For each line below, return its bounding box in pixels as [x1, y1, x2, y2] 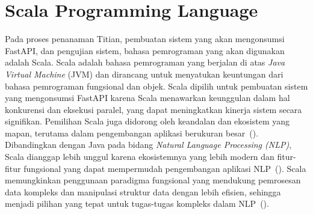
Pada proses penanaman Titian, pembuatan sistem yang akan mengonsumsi [5, 32, 285, 45]
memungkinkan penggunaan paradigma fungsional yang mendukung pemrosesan [5, 174, 301, 186]
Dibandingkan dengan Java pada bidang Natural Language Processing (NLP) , [5, 138, 292, 151]
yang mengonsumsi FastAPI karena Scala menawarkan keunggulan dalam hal [5, 91, 290, 104]
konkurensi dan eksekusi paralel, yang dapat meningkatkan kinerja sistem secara [5, 103, 302, 115]
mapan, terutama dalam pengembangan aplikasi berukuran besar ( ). [5, 126, 259, 139]
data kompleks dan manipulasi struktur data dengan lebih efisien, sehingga [5, 185, 281, 198]
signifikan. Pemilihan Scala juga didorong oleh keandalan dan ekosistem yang [5, 115, 290, 127]
